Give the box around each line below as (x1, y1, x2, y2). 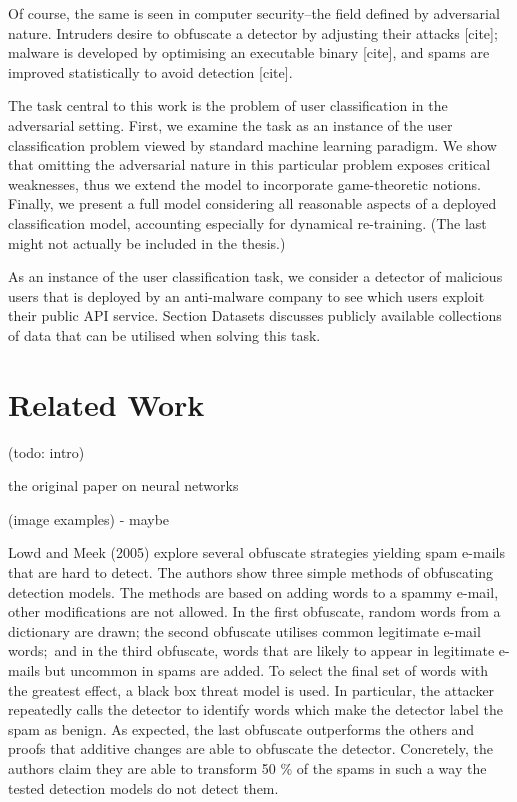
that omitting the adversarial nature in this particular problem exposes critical (8, 154, 491, 175)
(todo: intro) (8, 441, 85, 462)
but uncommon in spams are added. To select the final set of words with (44, 659, 489, 680)
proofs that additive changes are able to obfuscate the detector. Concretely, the (8, 738, 493, 759)
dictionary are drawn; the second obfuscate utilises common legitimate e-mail (8, 620, 481, 641)
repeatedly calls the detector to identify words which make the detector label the (8, 699, 503, 720)
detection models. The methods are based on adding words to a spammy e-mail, (8, 581, 499, 602)
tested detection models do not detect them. (8, 777, 279, 798)
